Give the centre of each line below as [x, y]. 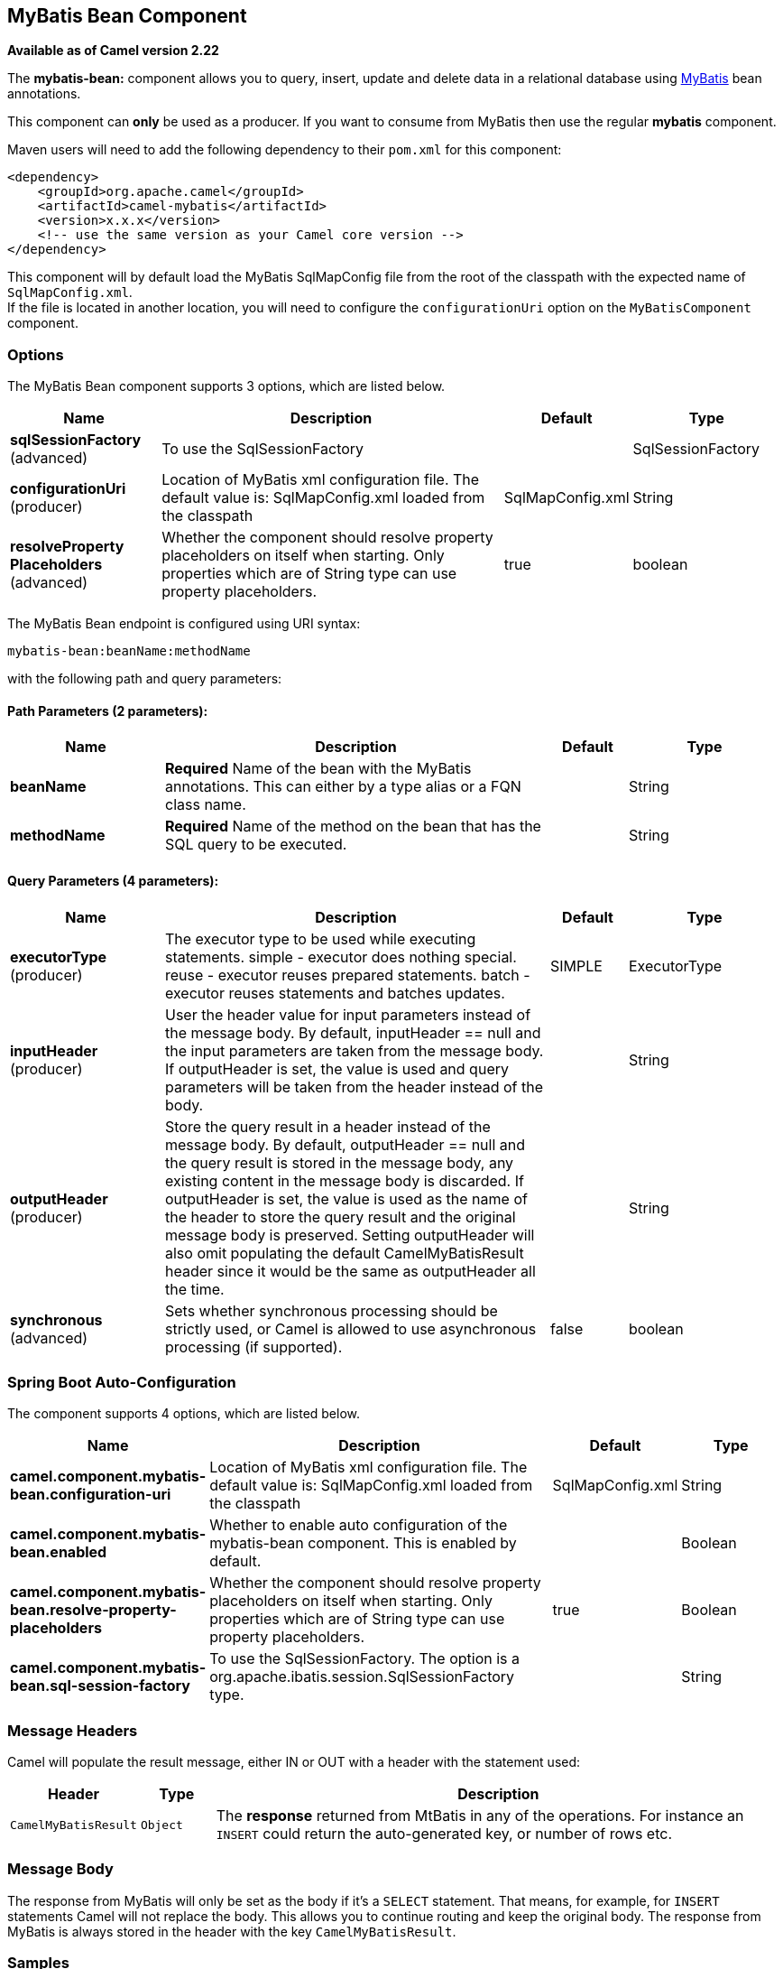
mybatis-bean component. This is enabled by [363, 1543]
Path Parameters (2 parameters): [108, 711]
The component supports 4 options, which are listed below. [184, 1414]
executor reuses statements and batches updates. [335, 993]
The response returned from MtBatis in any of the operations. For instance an [480, 1816]
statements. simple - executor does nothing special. [341, 957]
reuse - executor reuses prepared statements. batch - [348, 975]
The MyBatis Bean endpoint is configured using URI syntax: [184, 624]
